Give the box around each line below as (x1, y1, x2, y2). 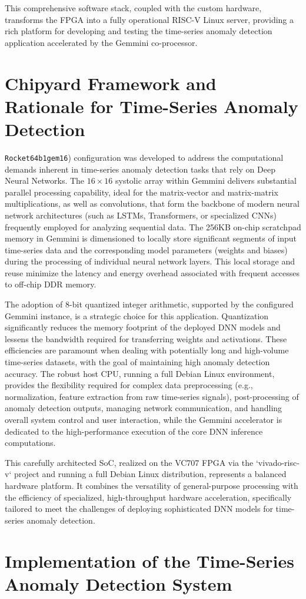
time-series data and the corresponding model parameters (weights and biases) (5, 243, 288, 256)
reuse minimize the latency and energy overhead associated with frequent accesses (5, 266, 300, 279)
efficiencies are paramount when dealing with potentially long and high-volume (5, 344, 289, 356)
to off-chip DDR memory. (5, 278, 97, 290)
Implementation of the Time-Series (5, 548, 295, 572)
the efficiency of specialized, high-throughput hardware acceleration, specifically (5, 491, 292, 503)
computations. (5, 436, 56, 449)
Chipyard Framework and (5, 71, 217, 95)
